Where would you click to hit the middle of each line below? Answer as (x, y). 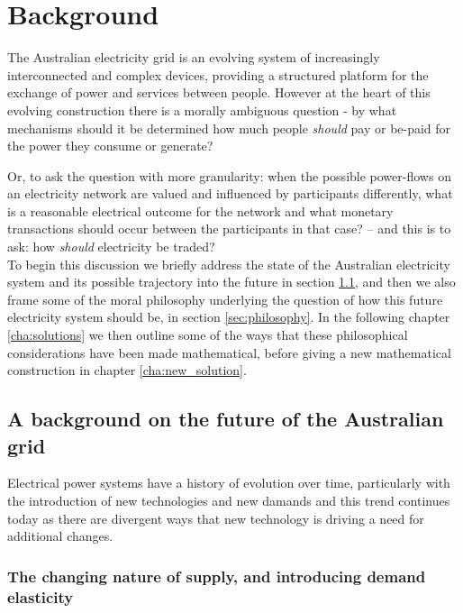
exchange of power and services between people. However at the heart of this (219, 92)
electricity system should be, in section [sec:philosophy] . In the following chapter (229, 317)
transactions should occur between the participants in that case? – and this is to (229, 229)
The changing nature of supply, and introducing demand (217, 576)
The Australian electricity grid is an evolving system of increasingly (194, 57)
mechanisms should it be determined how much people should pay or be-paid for (229, 128)
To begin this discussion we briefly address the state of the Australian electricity (229, 264)
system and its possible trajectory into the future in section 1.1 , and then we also (231, 282)
